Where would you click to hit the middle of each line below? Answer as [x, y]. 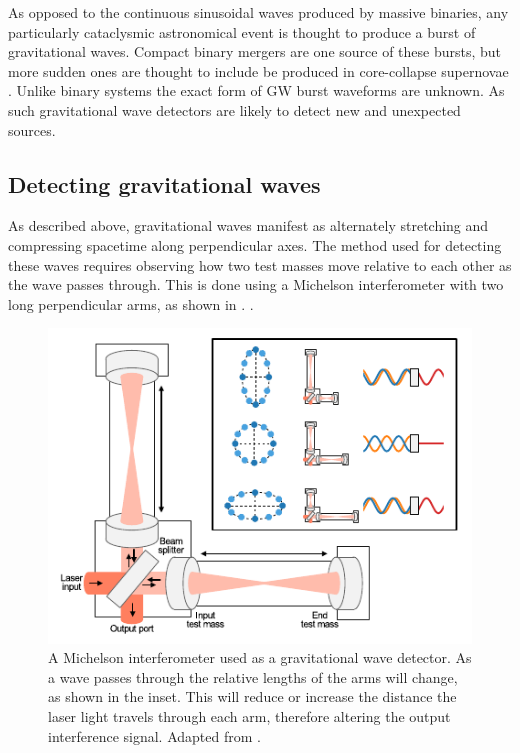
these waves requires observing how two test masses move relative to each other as [260, 264]
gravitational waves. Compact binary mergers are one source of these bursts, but [255, 51]
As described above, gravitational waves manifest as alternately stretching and [248, 225]
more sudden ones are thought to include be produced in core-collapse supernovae [258, 70]
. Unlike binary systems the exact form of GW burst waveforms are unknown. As [256, 90]
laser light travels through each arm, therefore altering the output [249, 715]
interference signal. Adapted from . [154, 735]
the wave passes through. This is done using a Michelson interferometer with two [256, 284]
